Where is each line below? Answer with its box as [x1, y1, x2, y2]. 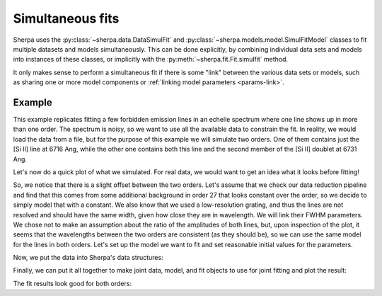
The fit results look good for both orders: [13, 279, 132, 288]
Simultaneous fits [13, 11, 120, 26]
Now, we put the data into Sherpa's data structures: [13, 254, 163, 262]
